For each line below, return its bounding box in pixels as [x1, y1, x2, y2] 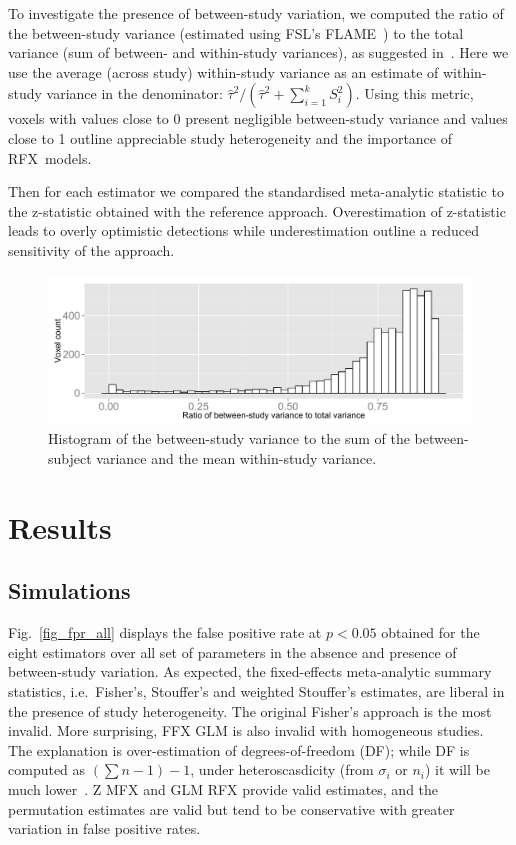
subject [48, 448, 92, 469]
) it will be [424, 759, 490, 780]
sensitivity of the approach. [8, 239, 175, 260]
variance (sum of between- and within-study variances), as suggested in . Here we [8, 42, 509, 63]
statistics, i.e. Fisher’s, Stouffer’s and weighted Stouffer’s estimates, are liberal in [8, 680, 505, 701]
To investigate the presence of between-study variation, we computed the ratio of [8, 3, 504, 23]
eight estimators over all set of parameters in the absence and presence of [8, 641, 457, 662]
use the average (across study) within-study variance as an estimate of [8, 61, 439, 82]
